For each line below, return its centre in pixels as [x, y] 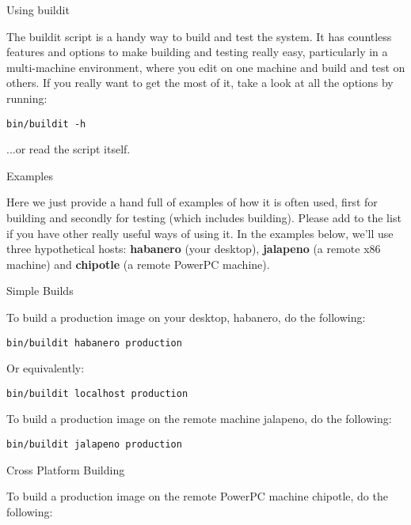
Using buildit [38, 9]
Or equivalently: [46, 368]
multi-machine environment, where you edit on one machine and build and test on [206, 67]
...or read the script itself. [68, 149]
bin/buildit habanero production [94, 343]
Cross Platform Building [66, 469]
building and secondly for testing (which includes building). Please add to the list [204, 217]
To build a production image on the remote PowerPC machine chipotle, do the [197, 496]
